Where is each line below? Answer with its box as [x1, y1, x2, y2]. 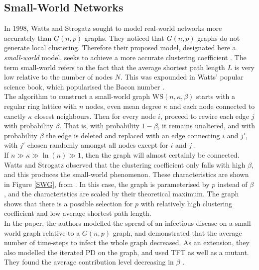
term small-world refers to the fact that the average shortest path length [4, 62, 225, 72]
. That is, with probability [59, 120, 139, 131]
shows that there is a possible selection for [4, 198, 133, 208]
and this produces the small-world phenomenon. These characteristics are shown [4, 169, 249, 180]
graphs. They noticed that [84, 32, 164, 43]
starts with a [196, 91, 236, 101]
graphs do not [197, 32, 240, 43]
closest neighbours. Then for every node [34, 110, 156, 121]
